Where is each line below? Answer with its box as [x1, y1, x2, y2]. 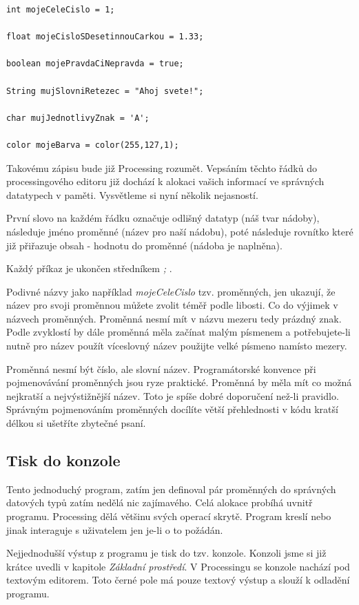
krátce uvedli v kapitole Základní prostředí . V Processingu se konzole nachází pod [6, 559, 350, 573]
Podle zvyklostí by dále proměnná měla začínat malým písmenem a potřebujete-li [6, 325, 351, 339]
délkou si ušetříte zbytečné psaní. [6, 416, 146, 430]
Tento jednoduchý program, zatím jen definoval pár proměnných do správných [6, 481, 336, 496]
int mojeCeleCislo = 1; [6, 5, 115, 15]
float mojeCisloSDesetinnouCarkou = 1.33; [6, 32, 204, 42]
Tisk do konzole [6, 450, 121, 471]
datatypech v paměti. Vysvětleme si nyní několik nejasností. [6, 187, 258, 202]
